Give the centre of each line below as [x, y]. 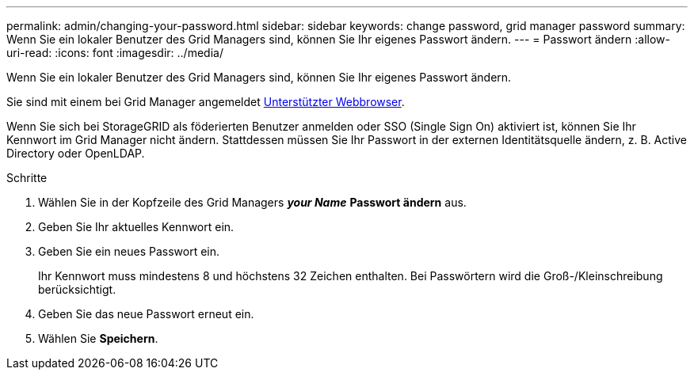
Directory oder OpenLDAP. [76, 153]
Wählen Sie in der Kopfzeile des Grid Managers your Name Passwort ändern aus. [252, 202]
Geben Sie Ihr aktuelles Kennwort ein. [136, 227]
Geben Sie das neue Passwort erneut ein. [146, 314]
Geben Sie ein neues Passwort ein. [129, 251]
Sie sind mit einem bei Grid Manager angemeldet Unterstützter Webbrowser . [206, 102]
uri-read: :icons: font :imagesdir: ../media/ [115, 53]
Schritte [27, 178]
